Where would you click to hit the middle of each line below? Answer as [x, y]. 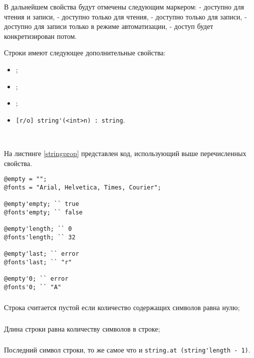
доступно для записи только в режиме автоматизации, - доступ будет [109, 26]
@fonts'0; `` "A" [33, 287]
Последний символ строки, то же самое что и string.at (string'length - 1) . [127, 350]
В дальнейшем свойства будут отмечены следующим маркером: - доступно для [124, 6]
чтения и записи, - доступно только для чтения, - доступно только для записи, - [126, 16]
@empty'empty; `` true [42, 204]
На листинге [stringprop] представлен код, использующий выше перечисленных [125, 153]
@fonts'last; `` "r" [38, 262]
